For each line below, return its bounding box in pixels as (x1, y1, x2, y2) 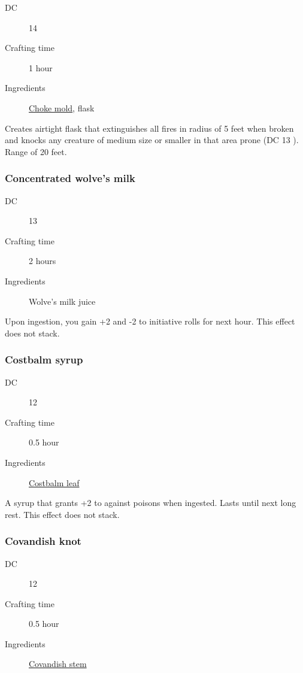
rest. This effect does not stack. (5, 508, 120, 520)
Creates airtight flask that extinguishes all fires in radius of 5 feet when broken (5, 122, 294, 134)
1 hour (29, 61, 53, 74)
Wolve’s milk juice (29, 295, 96, 307)
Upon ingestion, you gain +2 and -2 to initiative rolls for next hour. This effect (5, 315, 295, 328)
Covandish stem (29, 657, 87, 670)
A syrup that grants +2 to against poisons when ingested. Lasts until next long (5, 496, 296, 509)
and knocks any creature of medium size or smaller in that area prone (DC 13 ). (5, 134, 299, 146)
